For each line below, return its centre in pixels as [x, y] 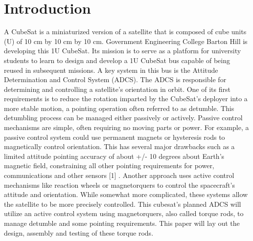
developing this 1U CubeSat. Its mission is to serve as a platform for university [123, 51]
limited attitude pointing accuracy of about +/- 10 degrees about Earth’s [114, 156]
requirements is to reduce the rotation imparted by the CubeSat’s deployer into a [126, 99]
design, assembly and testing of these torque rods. [79, 232]
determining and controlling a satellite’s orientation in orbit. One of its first [117, 89]
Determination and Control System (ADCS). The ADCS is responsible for [115, 79]
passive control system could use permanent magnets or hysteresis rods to [115, 137]
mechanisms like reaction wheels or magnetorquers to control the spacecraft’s [119, 185]
